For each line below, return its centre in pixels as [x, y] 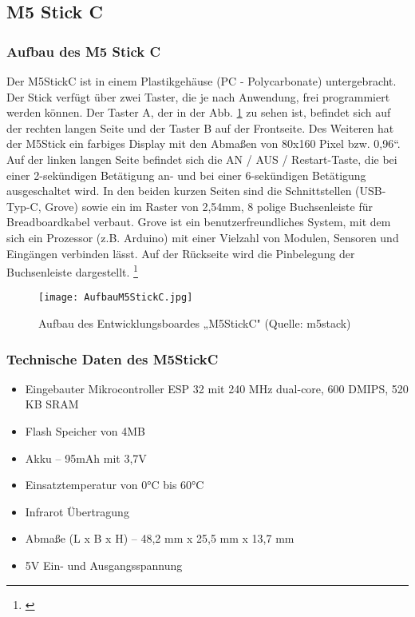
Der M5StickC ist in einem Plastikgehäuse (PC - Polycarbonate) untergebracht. [202, 81]
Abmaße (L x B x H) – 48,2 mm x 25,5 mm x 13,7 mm [160, 538]
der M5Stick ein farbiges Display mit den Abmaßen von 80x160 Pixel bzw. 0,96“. [204, 143]
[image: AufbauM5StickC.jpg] [116, 298]
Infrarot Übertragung [77, 511]
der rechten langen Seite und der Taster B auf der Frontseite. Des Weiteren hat [200, 127]
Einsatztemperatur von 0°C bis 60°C [115, 485]
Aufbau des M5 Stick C [84, 51]
